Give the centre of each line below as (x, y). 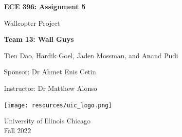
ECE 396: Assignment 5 (45, 6)
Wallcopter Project (32, 23)
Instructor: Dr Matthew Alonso (51, 88)
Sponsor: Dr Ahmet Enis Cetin (50, 72)
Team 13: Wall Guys (39, 39)
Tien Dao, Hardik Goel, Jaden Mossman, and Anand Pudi (91, 55)
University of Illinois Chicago (47, 121)
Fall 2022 (18, 130)
